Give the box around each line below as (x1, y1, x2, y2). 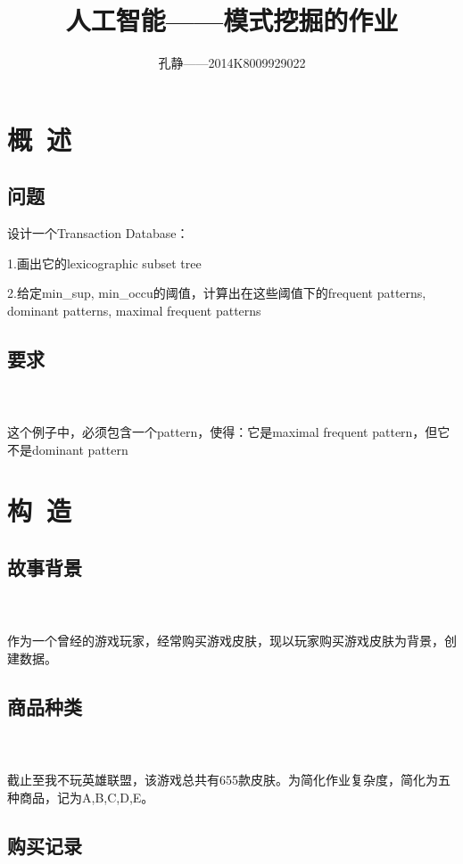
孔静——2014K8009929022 (158, 53, 306, 72)
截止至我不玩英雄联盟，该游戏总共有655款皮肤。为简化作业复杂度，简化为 (7, 769, 438, 788)
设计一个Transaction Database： (7, 224, 189, 243)
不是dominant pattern (7, 440, 128, 458)
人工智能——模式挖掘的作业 (65, 2, 399, 38)
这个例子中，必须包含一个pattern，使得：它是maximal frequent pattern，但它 (7, 423, 451, 441)
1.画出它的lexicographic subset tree (7, 253, 202, 272)
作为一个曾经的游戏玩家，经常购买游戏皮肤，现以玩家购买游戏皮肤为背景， (7, 631, 444, 650)
